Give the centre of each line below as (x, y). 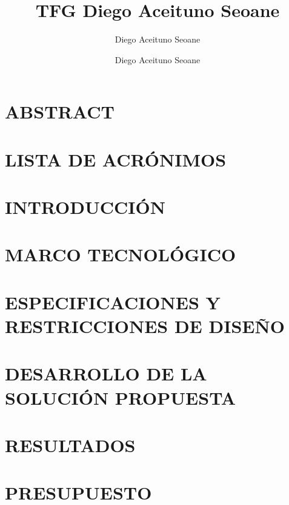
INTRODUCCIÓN (85, 207)
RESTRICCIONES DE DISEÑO (145, 326)
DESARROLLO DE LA (106, 373)
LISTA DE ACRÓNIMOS (116, 159)
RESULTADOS (70, 445)
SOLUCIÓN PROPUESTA (121, 397)
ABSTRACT (60, 112)
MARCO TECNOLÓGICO (121, 254)
